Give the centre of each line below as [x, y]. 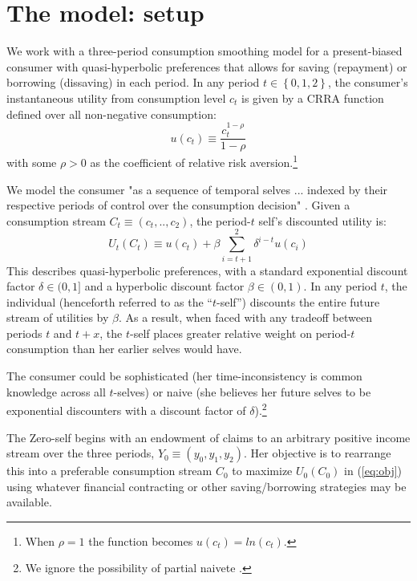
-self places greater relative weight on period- [241, 333]
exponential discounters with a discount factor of [126, 410]
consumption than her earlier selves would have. [124, 349]
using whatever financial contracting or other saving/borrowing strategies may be [206, 486]
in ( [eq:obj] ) [373, 471]
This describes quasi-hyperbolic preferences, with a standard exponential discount [207, 270]
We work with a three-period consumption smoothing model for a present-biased [204, 51]
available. [29, 502]
